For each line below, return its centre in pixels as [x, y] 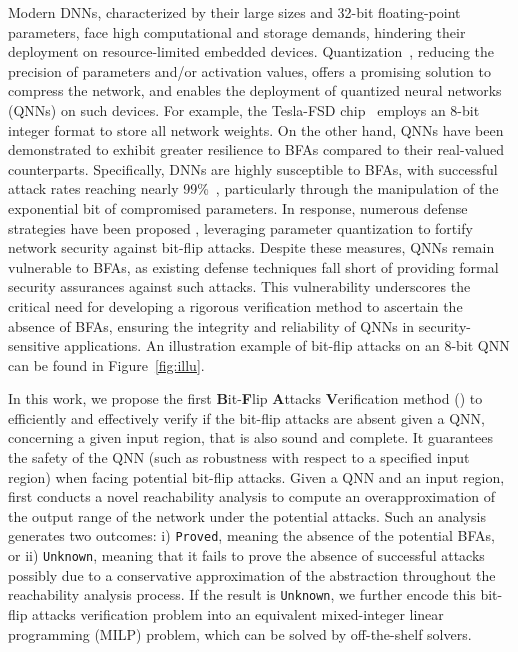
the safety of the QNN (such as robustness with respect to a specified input [239, 457]
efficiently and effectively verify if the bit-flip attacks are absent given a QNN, [246, 417]
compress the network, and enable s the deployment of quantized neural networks [255, 90]
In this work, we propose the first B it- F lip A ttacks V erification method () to [245, 398]
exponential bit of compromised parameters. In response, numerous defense [238, 207]
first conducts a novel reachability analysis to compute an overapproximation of [251, 496]
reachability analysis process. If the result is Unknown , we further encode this [242, 594]
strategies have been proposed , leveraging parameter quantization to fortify [240, 227]
